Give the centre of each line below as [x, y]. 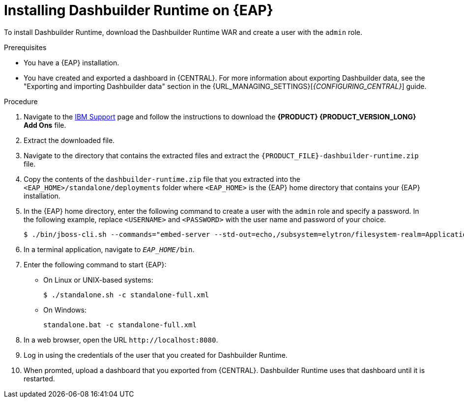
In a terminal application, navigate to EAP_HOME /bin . [109, 249]
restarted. [39, 378]
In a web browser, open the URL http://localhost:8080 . [121, 340]
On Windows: [65, 310]
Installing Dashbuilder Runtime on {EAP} [139, 10]
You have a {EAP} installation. [72, 62]
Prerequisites [25, 47]
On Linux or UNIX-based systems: [98, 280]
